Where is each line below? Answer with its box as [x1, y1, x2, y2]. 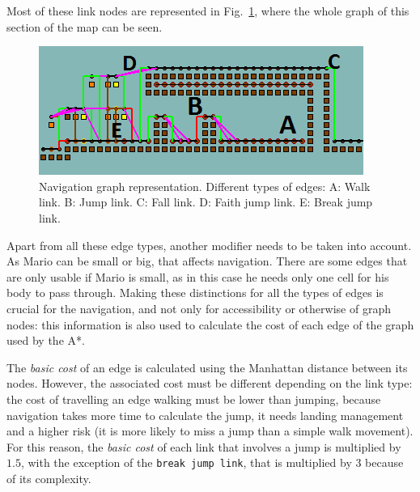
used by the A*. [6, 332, 85, 349]
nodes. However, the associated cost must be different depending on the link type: [6, 375, 413, 392]
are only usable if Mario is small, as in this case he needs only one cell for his [6, 268, 389, 285]
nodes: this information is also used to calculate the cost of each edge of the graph [6, 316, 414, 333]
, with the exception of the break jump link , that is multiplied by [20, 454, 352, 471]
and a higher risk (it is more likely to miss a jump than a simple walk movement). [6, 422, 414, 439]
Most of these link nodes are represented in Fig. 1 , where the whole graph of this [6, 2, 409, 19]
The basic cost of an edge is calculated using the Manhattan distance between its [6, 358, 408, 375]
